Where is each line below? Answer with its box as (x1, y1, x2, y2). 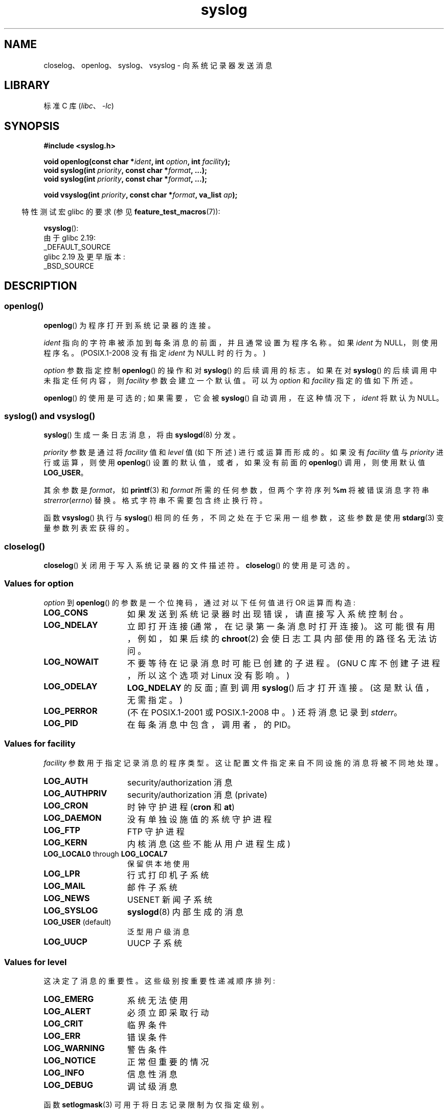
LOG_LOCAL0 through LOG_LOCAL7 (43, 849, 168, 858)
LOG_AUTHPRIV (43, 788, 107, 798)
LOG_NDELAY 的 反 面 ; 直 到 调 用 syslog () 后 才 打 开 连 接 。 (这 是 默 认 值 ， (127, 682, 434, 693)
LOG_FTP (43, 824, 80, 835)
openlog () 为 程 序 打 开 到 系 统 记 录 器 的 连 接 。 (43, 320, 215, 330)
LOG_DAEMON (43, 812, 102, 823)
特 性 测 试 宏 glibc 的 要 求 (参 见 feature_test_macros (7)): (21, 207, 220, 216)
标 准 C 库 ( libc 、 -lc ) (43, 101, 114, 111)
